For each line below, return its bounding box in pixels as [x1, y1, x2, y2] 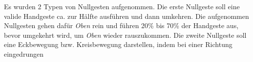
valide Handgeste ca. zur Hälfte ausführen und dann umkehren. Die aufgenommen [4, 11, 249, 21]
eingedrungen [4, 48, 43, 59]
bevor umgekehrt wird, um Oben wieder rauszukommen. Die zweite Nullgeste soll [4, 30, 247, 40]
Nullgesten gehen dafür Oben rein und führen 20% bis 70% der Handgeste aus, [4, 20, 239, 31]
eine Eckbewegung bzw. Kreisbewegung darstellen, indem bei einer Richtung [4, 39, 232, 49]
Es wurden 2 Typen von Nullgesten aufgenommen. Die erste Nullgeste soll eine [4, 1, 240, 11]
